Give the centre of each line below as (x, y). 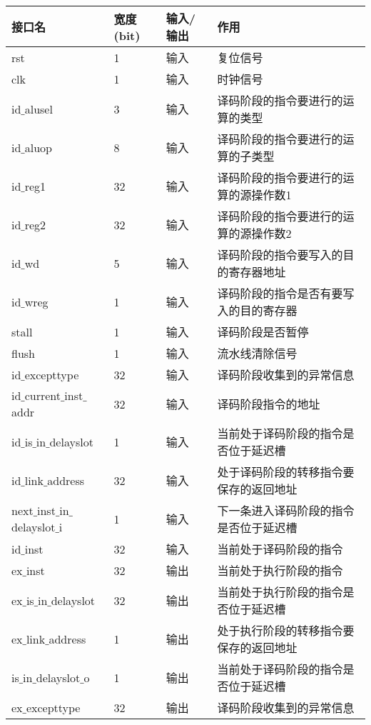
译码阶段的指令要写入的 (280, 255)
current (43, 395)
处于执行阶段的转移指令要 (286, 630)
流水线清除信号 (257, 353)
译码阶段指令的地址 (269, 404)
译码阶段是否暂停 (263, 332)
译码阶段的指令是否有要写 (286, 293)
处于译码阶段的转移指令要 (286, 472)
